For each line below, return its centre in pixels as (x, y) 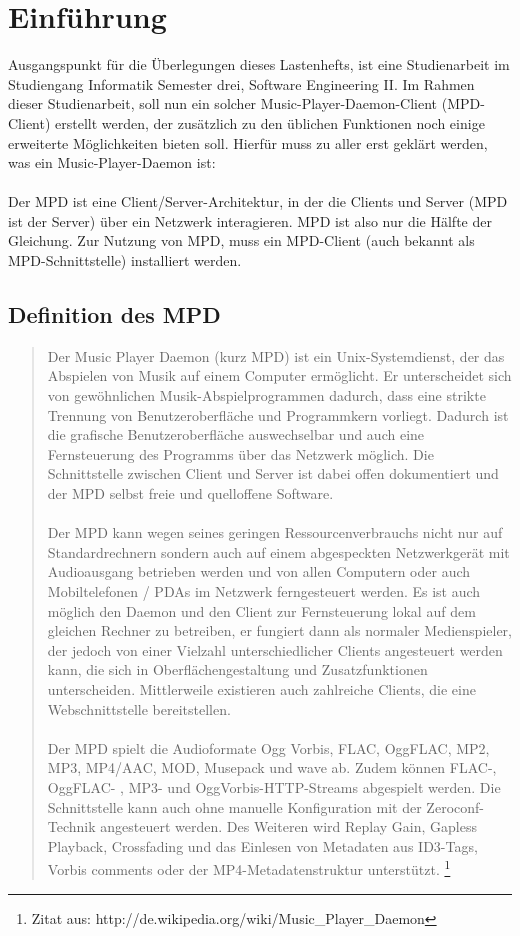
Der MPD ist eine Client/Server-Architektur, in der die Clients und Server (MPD (258, 201)
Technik (71, 826)
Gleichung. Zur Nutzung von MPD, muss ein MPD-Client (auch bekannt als (241, 240)
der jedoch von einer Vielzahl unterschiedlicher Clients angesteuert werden (275, 649)
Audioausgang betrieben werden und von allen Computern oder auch (259, 571)
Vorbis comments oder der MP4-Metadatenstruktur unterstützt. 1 (249, 867)
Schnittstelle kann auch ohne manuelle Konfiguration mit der (234, 806)
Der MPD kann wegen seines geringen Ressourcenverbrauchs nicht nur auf (275, 532)
